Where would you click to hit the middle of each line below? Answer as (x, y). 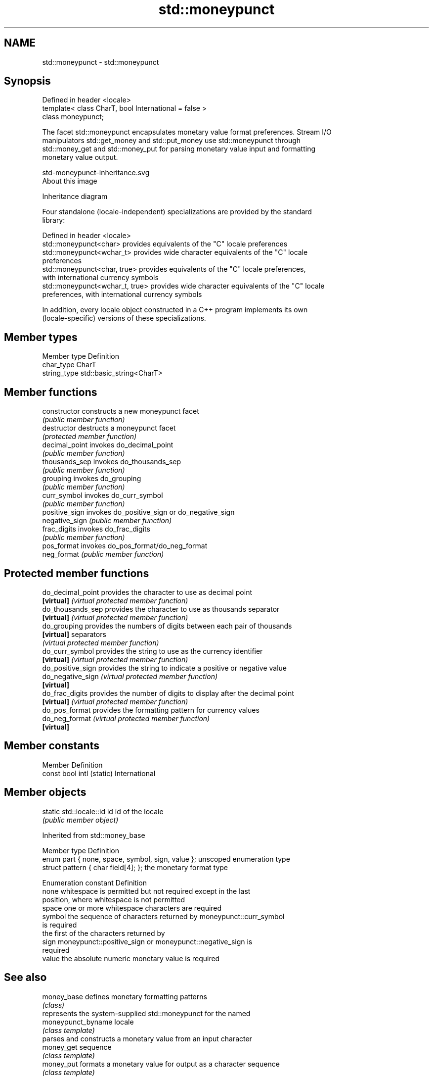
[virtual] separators (74, 634)
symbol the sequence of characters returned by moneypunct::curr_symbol (163, 916)
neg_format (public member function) (103, 554)
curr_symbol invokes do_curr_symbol (103, 495)
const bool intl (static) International (99, 773)
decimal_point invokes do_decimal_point (108, 445)
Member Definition (72, 765)
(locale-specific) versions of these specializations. (124, 318)
